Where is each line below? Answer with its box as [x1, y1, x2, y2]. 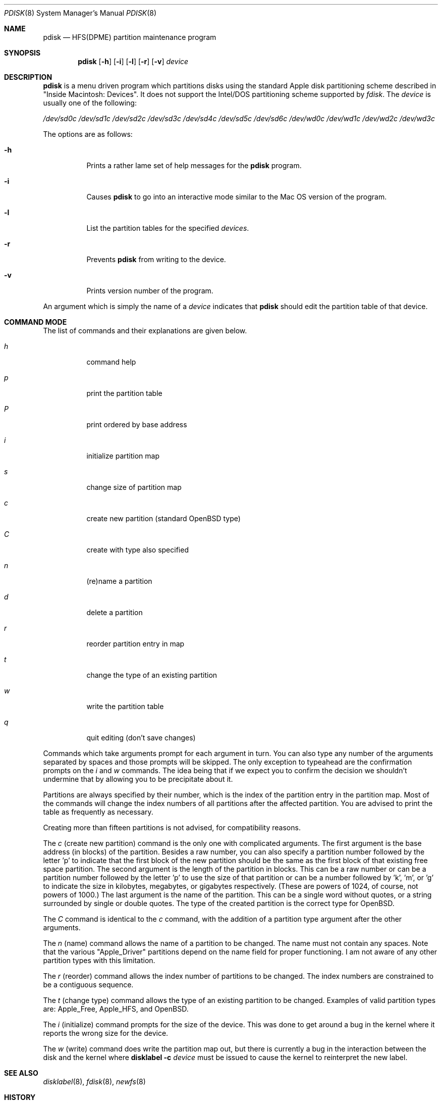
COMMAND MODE [4, 318, 67, 326]
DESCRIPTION [4, 73, 52, 81]
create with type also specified [86, 545, 189, 554]
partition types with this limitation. [43, 956, 155, 965]
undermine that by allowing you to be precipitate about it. [43, 775, 233, 783]
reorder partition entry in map [86, 639, 185, 648]
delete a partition [86, 608, 143, 617]
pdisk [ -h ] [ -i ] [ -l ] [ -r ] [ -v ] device [78, 57, 189, 66]
